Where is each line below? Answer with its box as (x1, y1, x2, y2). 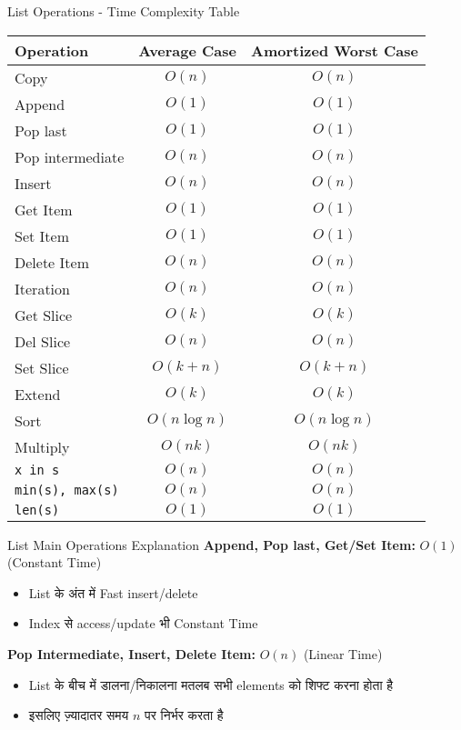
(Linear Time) (303, 644, 383, 663)
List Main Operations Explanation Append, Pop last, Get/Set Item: (7, 535, 416, 554)
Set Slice (15, 356, 69, 378)
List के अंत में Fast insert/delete (28, 583, 198, 602)
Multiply (15, 435, 70, 457)
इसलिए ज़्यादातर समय (28, 705, 129, 725)
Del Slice (15, 330, 71, 352)
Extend (15, 383, 61, 405)
